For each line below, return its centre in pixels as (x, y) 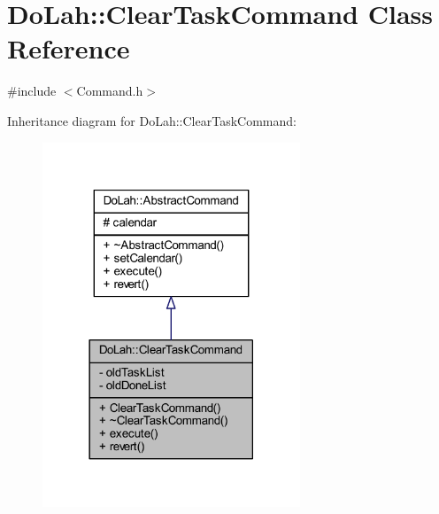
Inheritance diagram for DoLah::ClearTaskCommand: (152, 120)
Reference (69, 48)
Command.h (110, 91)
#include (32, 91)
